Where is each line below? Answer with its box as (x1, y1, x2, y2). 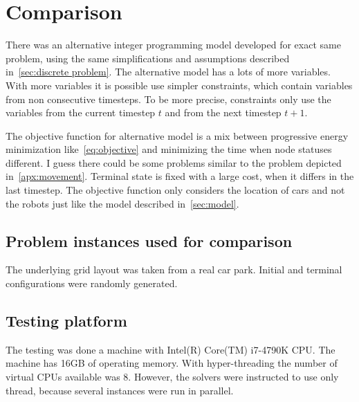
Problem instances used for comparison (6, 230, 293, 251)
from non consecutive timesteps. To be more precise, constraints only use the (6, 91, 331, 106)
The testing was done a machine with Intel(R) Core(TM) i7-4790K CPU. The (6, 342, 335, 356)
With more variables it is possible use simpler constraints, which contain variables (6, 77, 353, 92)
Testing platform (6, 310, 127, 331)
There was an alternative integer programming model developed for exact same (6, 37, 341, 52)
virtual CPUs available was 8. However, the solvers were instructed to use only (6, 369, 339, 384)
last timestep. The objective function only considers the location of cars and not (6, 183, 345, 197)
